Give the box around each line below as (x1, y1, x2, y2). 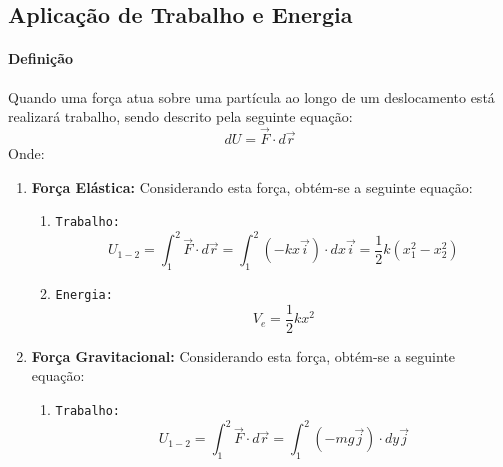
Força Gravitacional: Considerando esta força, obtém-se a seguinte (31, 345, 456, 366)
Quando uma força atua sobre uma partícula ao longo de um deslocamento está (8, 86, 495, 107)
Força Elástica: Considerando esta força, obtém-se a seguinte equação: (31, 176, 473, 197)
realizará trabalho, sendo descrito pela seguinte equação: (8, 106, 353, 127)
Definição (8, 48, 74, 69)
